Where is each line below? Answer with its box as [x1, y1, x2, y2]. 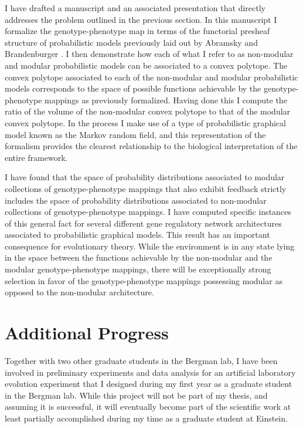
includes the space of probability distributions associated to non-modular [5, 194, 267, 206]
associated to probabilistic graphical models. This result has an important [5, 228, 270, 241]
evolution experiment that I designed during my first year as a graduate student [5, 378, 292, 390]
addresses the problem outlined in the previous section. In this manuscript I [5, 13, 277, 25]
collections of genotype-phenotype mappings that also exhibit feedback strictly [5, 182, 287, 194]
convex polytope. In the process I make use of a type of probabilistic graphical [5, 116, 286, 129]
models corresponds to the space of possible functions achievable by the [5, 82, 261, 95]
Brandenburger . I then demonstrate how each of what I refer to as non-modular [5, 48, 294, 60]
